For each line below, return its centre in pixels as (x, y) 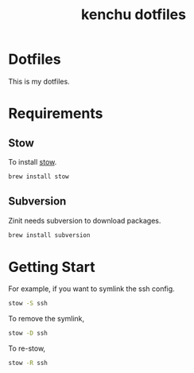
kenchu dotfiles (134, 15)
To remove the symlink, (47, 319)
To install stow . (33, 161)
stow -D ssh (28, 333)
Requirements (56, 114)
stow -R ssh (28, 363)
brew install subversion (49, 235)
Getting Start (52, 267)
